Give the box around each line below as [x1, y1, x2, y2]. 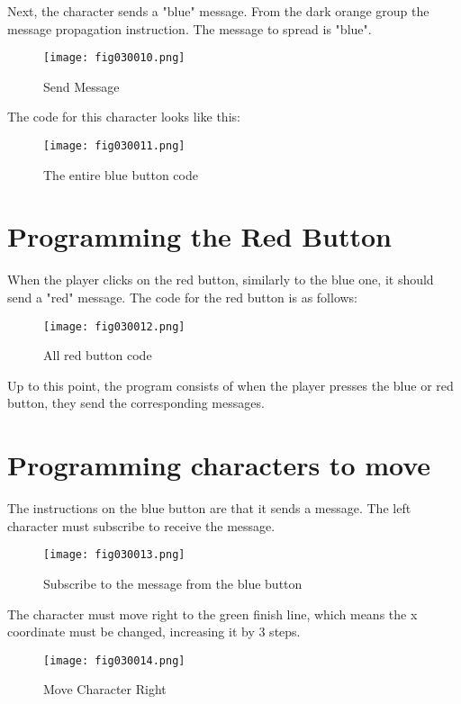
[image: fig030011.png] [43, 140, 185, 153]
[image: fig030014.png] [43, 654, 185, 667]
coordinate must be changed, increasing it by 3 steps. [7, 622, 301, 641]
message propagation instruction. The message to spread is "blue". [7, 19, 372, 38]
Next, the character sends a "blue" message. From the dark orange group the [7, 2, 429, 20]
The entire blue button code [43, 165, 198, 184]
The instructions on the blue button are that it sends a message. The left [7, 499, 411, 518]
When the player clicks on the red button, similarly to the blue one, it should [7, 270, 434, 289]
